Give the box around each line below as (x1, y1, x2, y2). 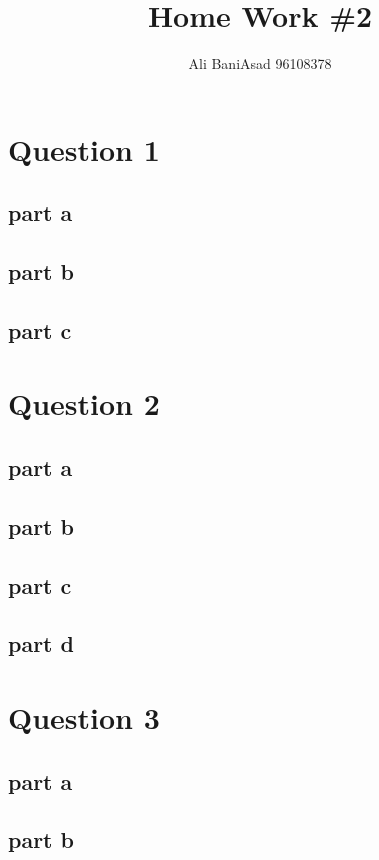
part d (8, 628, 74, 659)
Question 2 (8, 383, 160, 424)
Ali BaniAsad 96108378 (188, 53, 332, 74)
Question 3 (8, 696, 160, 737)
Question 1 (8, 128, 160, 169)
